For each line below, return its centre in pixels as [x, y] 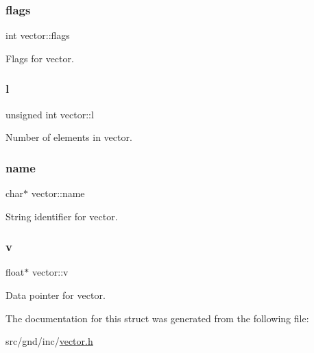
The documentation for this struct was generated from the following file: [157, 318]
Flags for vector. [40, 58]
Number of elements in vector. [69, 137]
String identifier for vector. [62, 216]
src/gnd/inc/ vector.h [49, 341]
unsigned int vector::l [50, 114]
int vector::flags [38, 35]
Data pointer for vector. [56, 295]
